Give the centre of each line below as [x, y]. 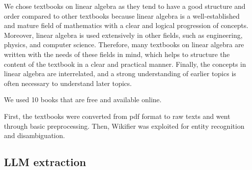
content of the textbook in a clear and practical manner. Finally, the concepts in [125, 64]
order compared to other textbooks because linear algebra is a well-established [122, 15]
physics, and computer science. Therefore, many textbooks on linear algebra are [124, 44]
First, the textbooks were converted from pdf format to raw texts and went [117, 116]
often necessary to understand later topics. [68, 83]
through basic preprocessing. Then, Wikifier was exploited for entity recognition [124, 126]
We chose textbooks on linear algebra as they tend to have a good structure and [125, 6]
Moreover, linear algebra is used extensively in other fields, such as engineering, [123, 35]
